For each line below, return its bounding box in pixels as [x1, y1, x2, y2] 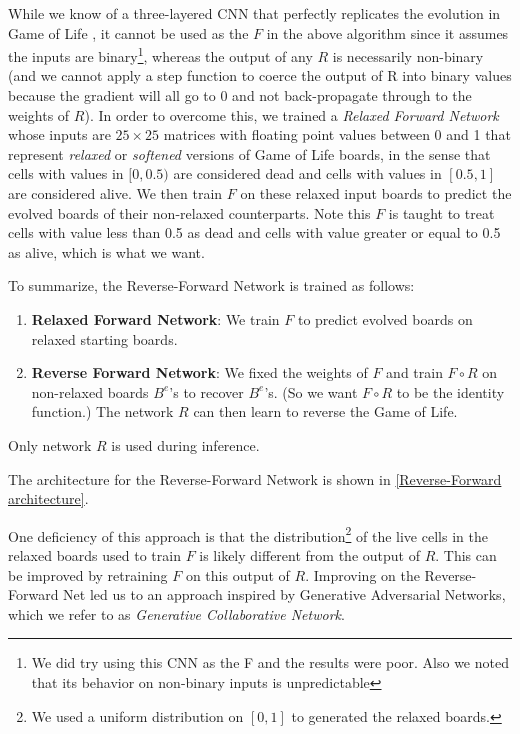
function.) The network [31, 401, 174, 422]
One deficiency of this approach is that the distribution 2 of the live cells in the [8, 522, 488, 546]
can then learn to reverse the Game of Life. [193, 401, 458, 422]
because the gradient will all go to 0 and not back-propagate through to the [8, 85, 472, 106]
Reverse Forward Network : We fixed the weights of [31, 362, 368, 383]
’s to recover [169, 381, 244, 402]
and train [386, 362, 443, 383]
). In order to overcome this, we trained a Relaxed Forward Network [84, 104, 499, 125]
